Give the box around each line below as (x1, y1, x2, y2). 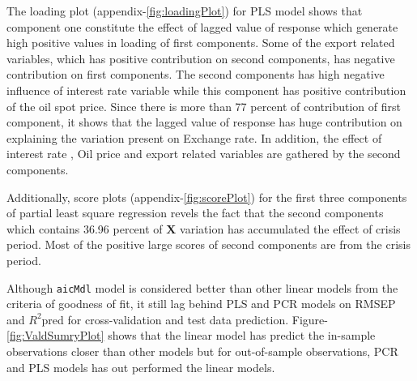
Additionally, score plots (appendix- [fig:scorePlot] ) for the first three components (6, 188, 407, 205)
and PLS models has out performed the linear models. (6, 358, 275, 375)
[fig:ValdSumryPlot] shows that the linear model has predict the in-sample (6, 327, 376, 344)
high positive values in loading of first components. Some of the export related (6, 34, 395, 51)
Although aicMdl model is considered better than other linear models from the (6, 279, 398, 296)
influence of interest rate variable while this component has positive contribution (6, 81, 406, 98)
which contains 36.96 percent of (6, 220, 163, 237)
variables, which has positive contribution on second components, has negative (6, 49, 395, 66)
